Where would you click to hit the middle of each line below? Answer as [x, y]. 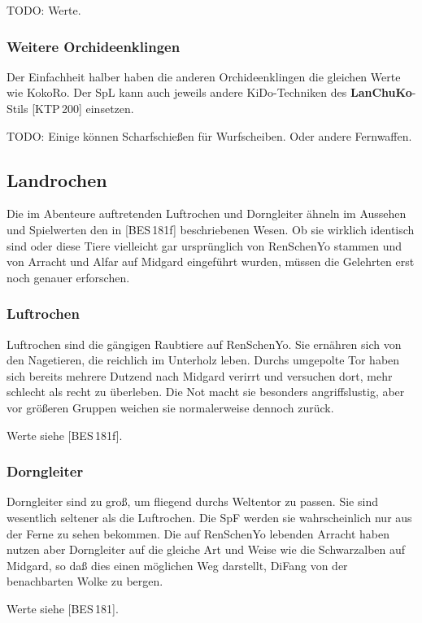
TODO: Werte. [44, 10]
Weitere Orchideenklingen [94, 46]
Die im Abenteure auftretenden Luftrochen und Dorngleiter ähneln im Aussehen [207, 213]
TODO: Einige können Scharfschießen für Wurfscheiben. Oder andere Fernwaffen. [209, 135]
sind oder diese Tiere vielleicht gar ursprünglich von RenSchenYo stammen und [204, 245]
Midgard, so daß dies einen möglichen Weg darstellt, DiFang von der [177, 565]
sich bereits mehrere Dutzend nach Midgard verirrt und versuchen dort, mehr [200, 375]
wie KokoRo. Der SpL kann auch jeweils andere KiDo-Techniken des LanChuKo [209, 92]
